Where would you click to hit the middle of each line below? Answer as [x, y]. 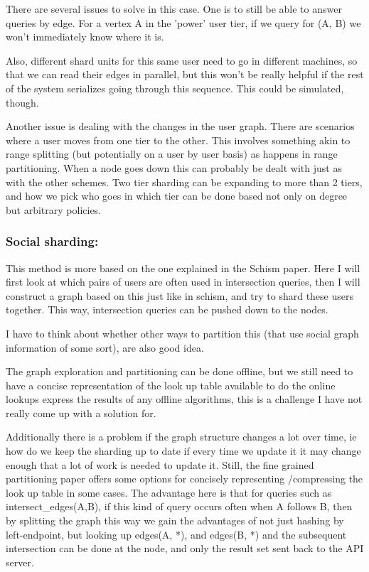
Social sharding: [52, 241]
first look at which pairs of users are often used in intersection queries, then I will [183, 282]
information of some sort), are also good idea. [105, 347]
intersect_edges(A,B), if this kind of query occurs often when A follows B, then [179, 506]
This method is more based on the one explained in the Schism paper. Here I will [183, 268]
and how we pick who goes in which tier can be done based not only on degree [177, 196]
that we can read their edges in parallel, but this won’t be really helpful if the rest [185, 74]
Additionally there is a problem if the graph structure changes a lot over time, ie [181, 437]
